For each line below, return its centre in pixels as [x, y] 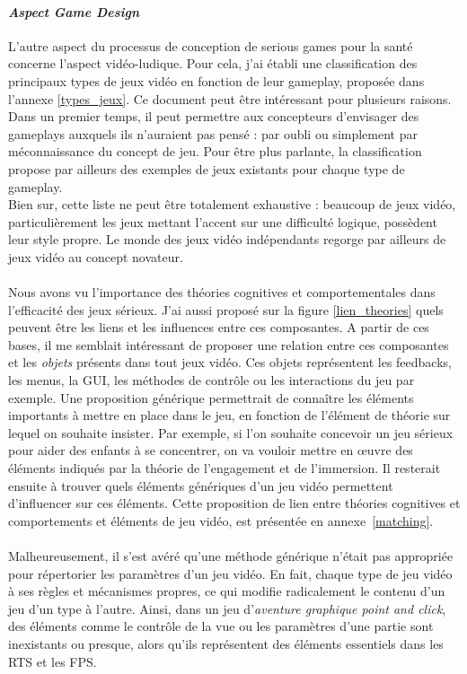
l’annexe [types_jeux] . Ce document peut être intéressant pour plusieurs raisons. [230, 98]
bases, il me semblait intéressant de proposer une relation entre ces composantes [229, 344]
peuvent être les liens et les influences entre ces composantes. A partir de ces [219, 327]
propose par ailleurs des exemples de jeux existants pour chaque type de [207, 168]
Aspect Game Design [74, 11]
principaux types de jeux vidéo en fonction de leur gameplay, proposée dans [216, 80]
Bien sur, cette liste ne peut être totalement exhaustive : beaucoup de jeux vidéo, [232, 204]
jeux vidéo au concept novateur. [96, 256]
